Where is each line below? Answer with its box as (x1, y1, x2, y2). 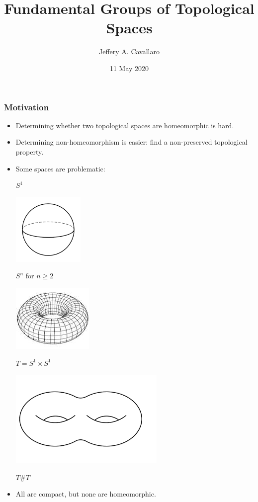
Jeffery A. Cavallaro (99, 46, 160, 57)
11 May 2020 (109, 63, 149, 73)
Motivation (4, 100, 49, 113)
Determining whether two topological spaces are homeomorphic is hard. (15, 120, 234, 130)
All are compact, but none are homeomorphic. (15, 489, 156, 499)
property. (15, 146, 44, 157)
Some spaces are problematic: (15, 163, 105, 173)
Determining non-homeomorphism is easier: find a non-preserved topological (15, 137, 248, 147)
